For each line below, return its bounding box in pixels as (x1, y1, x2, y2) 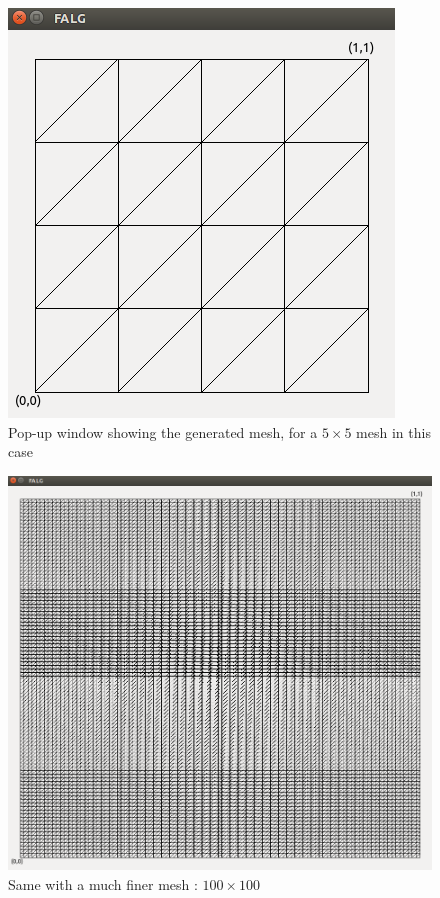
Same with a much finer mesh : (8, 873, 198, 894)
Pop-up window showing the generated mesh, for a (8, 421, 318, 442)
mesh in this (356, 421, 431, 442)
